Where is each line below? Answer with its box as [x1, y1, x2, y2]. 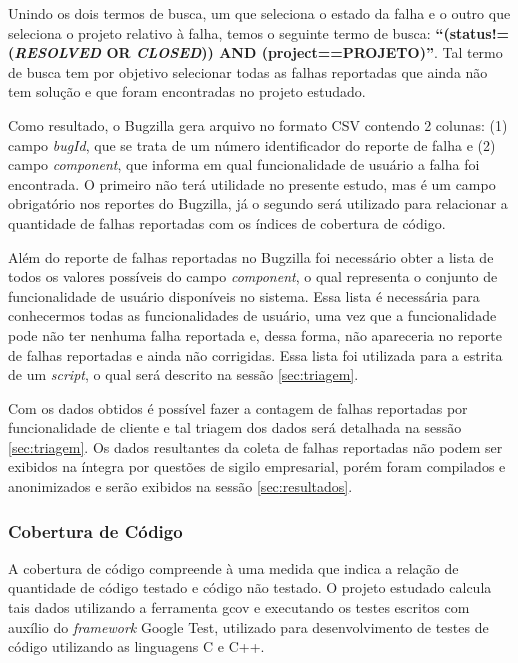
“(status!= [435, 22, 510, 43]
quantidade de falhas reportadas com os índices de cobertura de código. [8, 212, 446, 233]
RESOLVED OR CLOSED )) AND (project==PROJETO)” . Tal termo [14, 42, 503, 63]
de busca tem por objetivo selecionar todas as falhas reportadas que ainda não [8, 61, 488, 82]
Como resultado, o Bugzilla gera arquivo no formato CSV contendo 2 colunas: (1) [8, 114, 508, 135]
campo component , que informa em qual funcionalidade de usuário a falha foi [8, 154, 480, 175]
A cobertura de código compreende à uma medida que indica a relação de [8, 557, 459, 578]
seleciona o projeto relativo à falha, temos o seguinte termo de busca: [8, 22, 431, 43]
